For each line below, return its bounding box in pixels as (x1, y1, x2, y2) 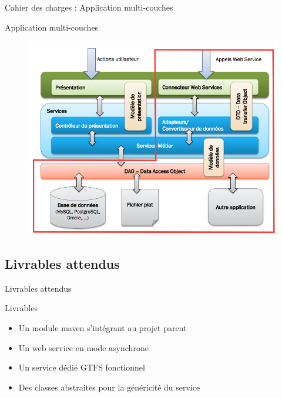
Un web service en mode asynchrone (18, 341, 149, 353)
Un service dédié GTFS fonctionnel (18, 361, 145, 373)
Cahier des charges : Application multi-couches (5, 1, 173, 13)
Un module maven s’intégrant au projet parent (18, 322, 187, 334)
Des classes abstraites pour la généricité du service (18, 381, 200, 393)
